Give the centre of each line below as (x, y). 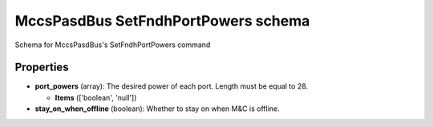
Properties (42, 67)
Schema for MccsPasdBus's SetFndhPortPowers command (113, 45)
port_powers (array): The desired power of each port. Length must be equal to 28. (172, 86)
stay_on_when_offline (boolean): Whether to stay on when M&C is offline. (157, 109)
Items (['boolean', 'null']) (96, 97)
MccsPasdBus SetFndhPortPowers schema (162, 21)
